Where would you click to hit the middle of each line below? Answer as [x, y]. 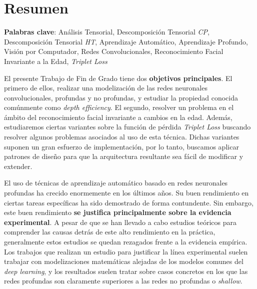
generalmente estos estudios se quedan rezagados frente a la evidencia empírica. [126, 241]
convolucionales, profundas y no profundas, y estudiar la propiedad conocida [121, 97]
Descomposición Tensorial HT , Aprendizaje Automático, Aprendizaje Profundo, [126, 41]
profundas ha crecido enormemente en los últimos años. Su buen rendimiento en [126, 193]
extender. [18, 166]
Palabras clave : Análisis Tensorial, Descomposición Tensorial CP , [107, 32]
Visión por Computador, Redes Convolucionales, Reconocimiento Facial [114, 51]
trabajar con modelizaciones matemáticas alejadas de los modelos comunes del [124, 261]
